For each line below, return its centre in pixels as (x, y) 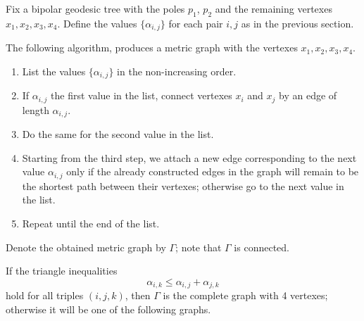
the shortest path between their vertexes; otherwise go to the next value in (183, 185)
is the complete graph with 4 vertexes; (245, 295)
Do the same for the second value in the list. (118, 134)
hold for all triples (45, 295)
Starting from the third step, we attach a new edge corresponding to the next (189, 157)
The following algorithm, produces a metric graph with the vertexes (152, 48)
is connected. (262, 247)
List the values (54, 71)
